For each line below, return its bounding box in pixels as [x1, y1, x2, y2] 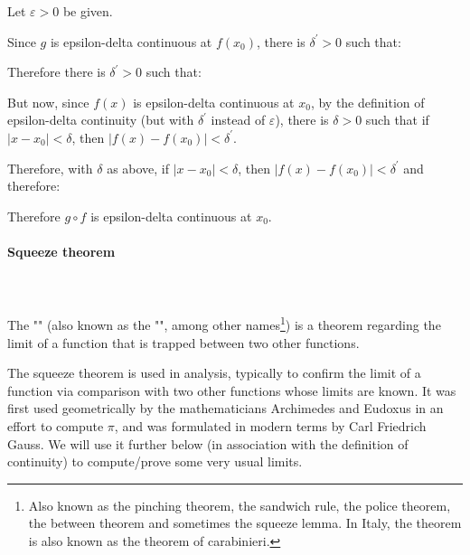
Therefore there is [7, 62, 106, 81]
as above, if [107, 158, 170, 177]
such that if [365, 110, 429, 129]
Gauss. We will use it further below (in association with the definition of [7, 434, 409, 453]
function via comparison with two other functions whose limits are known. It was [7, 381, 456, 400]
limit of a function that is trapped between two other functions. [7, 333, 360, 352]
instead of [211, 110, 266, 129]
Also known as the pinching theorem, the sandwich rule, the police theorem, [28, 495, 451, 514]
